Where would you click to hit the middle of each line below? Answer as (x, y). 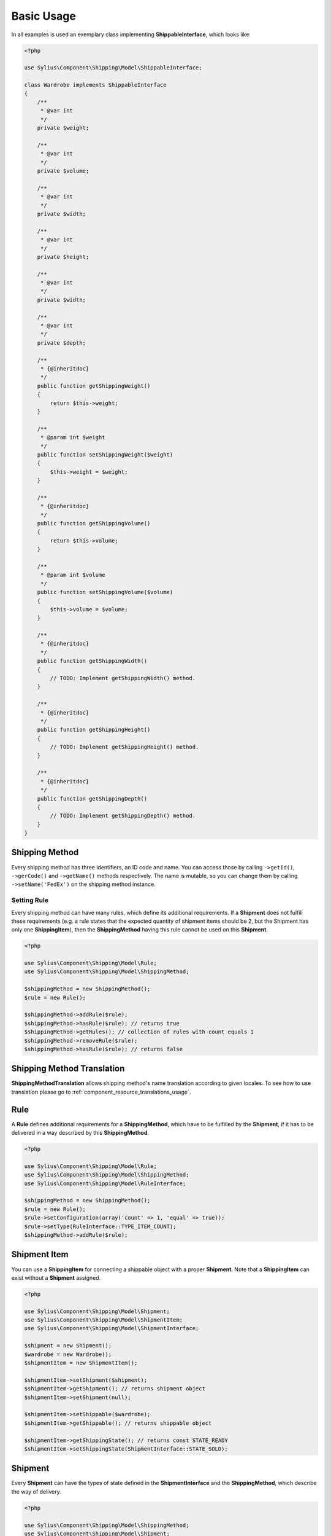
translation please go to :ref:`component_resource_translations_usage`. (101, 1092)
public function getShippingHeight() (94, 730)
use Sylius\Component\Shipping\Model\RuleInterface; (105, 1183)
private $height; (63, 257)
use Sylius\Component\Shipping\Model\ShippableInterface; (113, 68)
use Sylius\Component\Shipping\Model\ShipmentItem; (104, 1320)
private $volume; (63, 171)
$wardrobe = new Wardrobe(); (68, 1354)
